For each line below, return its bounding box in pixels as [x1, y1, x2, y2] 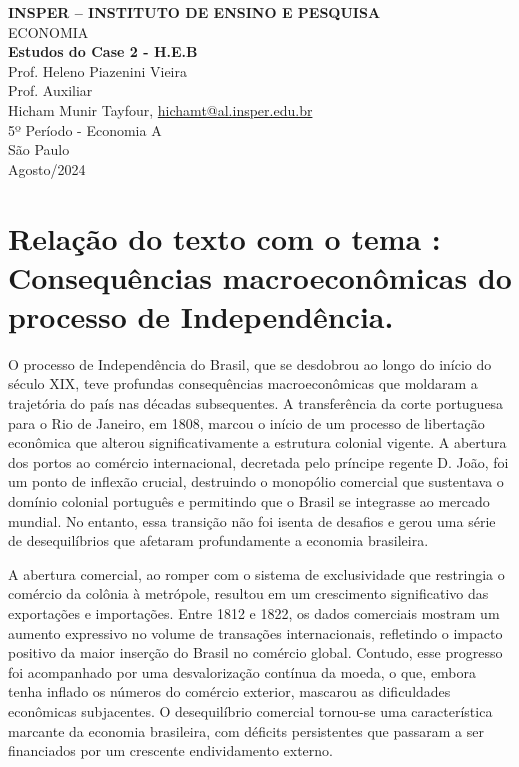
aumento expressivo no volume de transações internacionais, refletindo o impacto [8, 622, 503, 643]
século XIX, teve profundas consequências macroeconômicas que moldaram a [8, 373, 478, 394]
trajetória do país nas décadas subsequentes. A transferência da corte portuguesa [8, 393, 504, 414]
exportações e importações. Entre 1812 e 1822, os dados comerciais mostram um [8, 602, 500, 623]
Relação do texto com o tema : [8, 217, 441, 258]
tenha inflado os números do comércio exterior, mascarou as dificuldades [8, 681, 451, 702]
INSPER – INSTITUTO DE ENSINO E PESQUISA [8, 2, 381, 22]
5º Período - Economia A [8, 119, 162, 140]
